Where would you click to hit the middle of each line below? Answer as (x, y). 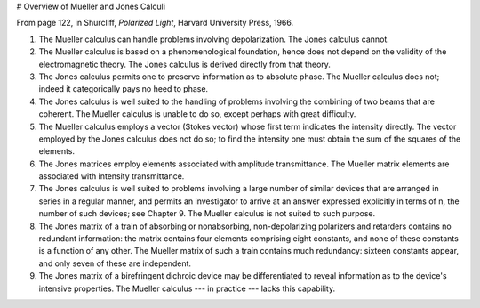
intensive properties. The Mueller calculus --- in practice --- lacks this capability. (187, 288)
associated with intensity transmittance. (112, 176)
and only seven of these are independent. (115, 263)
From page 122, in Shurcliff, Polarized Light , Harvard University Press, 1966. (155, 23)
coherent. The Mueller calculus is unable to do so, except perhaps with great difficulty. (197, 114)
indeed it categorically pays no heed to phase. (124, 89)
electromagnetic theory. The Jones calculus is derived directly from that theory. (184, 64)
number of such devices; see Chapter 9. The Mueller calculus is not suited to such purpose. (207, 214)
